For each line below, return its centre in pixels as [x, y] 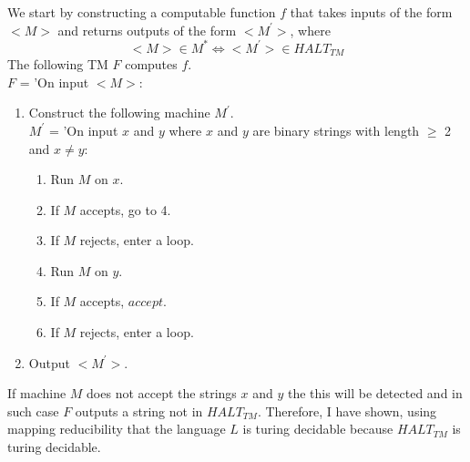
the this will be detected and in [375, 393]
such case [33, 411]
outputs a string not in [139, 411]
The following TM [58, 64]
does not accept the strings [162, 393]
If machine [37, 393]
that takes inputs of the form [371, 12]
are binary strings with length [336, 130]
